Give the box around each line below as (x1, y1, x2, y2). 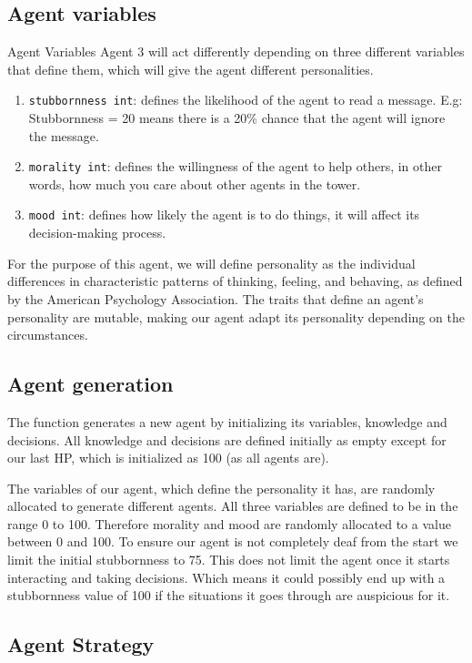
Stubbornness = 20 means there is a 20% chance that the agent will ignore (28, 108, 446, 127)
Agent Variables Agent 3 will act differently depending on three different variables (7, 42, 465, 61)
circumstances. (7, 325, 88, 344)
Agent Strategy (7, 630, 155, 658)
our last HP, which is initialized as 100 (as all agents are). (7, 448, 329, 467)
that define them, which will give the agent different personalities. (7, 59, 374, 78)
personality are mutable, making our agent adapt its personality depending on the (7, 307, 465, 326)
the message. (28, 126, 99, 145)
